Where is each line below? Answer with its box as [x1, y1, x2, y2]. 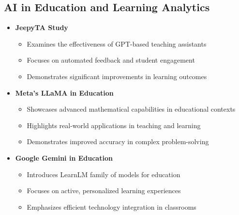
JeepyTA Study [15, 22, 68, 33]
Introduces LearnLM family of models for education [27, 169, 180, 179]
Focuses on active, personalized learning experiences [27, 185, 181, 196]
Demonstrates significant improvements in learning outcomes [27, 71, 207, 81]
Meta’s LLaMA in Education [15, 87, 114, 98]
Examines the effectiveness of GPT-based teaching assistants [27, 38, 207, 49]
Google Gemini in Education [15, 152, 113, 163]
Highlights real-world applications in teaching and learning [27, 120, 201, 130]
